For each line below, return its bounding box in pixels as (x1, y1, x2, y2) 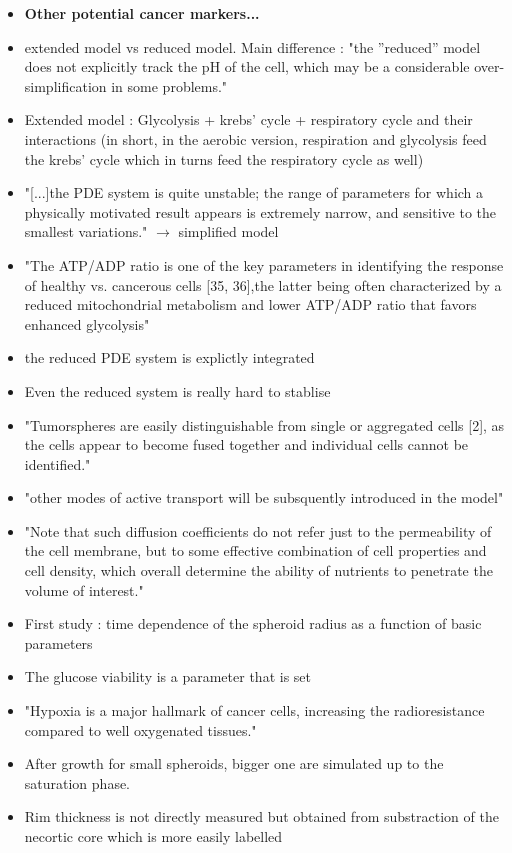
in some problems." (111, 75, 228, 96)
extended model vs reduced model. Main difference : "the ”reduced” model (24, 36, 481, 57)
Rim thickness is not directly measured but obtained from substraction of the (24, 806, 499, 827)
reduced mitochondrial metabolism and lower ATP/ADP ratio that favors (24, 294, 477, 315)
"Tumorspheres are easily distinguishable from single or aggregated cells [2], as (24, 414, 505, 435)
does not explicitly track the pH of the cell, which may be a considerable (24, 56, 470, 77)
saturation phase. (24, 772, 131, 793)
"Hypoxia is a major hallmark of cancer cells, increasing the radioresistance (24, 700, 485, 721)
